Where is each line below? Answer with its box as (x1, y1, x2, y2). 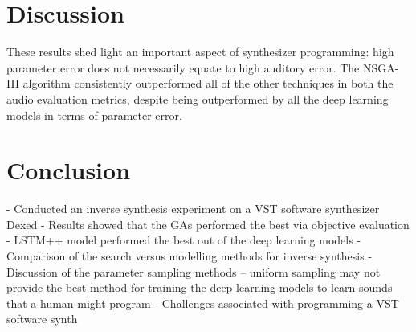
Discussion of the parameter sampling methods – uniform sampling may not (6, 263, 381, 280)
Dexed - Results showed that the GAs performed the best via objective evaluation (6, 215, 410, 232)
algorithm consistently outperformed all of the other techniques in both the (22, 75, 394, 92)
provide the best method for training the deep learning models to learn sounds (6, 279, 393, 296)
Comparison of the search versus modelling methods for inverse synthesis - (6, 248, 373, 264)
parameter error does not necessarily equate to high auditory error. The (6, 59, 360, 76)
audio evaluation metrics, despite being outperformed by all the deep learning (6, 90, 389, 107)
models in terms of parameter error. (6, 106, 182, 123)
